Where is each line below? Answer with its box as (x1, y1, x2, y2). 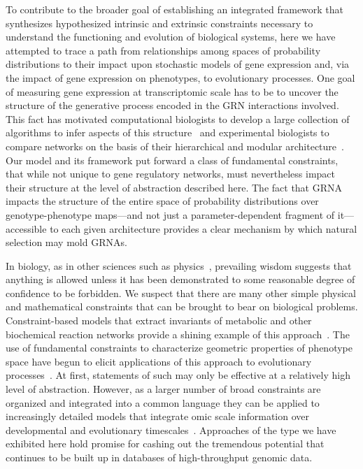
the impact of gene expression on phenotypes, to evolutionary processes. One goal (6, 70, 355, 85)
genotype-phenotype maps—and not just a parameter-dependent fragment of (6, 207, 335, 222)
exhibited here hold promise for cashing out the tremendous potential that (6, 436, 325, 451)
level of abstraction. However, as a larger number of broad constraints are (6, 382, 321, 396)
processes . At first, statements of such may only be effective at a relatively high (6, 368, 350, 382)
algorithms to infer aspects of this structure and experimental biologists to (6, 125, 329, 140)
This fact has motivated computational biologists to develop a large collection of (6, 111, 350, 126)
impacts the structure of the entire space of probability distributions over (6, 194, 319, 208)
